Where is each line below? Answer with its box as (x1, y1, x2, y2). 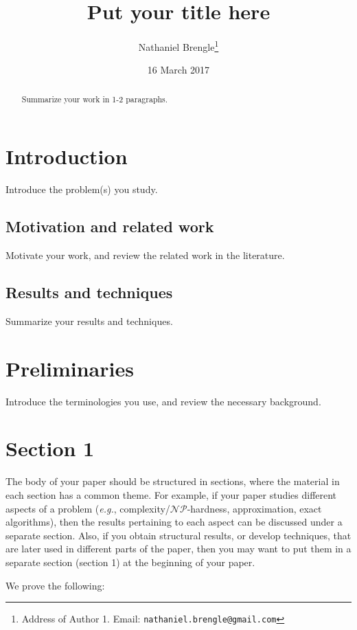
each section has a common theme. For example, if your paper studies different (5, 487, 337, 502)
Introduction (5, 142, 128, 170)
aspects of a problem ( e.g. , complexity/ (5, 501, 170, 515)
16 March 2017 (147, 63, 210, 77)
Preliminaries (5, 354, 134, 382)
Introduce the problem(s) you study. (5, 182, 158, 196)
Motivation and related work (5, 216, 214, 237)
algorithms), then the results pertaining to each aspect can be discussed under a (5, 515, 343, 529)
